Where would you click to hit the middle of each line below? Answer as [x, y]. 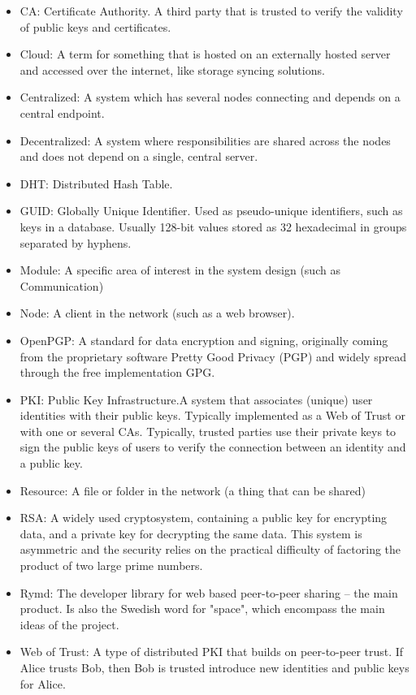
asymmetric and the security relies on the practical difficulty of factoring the [210, 549]
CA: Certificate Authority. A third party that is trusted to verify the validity [211, 11]
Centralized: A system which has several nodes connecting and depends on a [210, 97]
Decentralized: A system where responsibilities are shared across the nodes [205, 140]
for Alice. [43, 683]
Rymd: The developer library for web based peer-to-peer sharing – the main [209, 592]
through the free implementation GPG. [117, 372]
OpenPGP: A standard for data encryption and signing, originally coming [204, 340]
